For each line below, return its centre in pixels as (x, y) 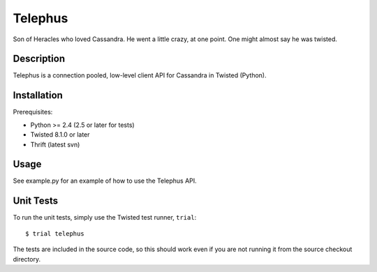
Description (39, 59)
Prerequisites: (33, 112)
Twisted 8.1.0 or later (60, 135)
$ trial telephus (55, 233)
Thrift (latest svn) (55, 144)
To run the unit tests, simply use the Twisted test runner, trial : (105, 218)
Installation (38, 95)
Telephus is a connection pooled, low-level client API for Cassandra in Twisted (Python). (140, 75)
